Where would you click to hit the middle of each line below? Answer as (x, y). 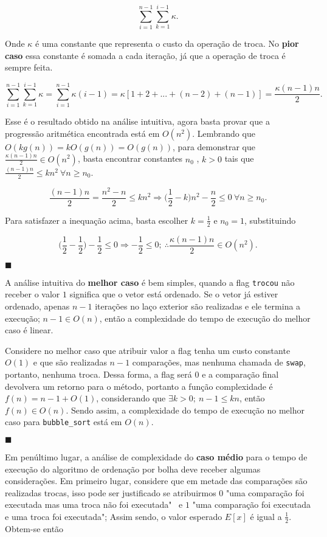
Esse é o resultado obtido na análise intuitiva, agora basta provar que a (137, 121)
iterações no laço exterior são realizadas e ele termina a (198, 306)
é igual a (266, 516)
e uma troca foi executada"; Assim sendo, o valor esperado (114, 516)
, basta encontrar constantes (130, 158)
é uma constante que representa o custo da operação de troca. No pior (167, 43)
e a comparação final (240, 374)
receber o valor (33, 294)
